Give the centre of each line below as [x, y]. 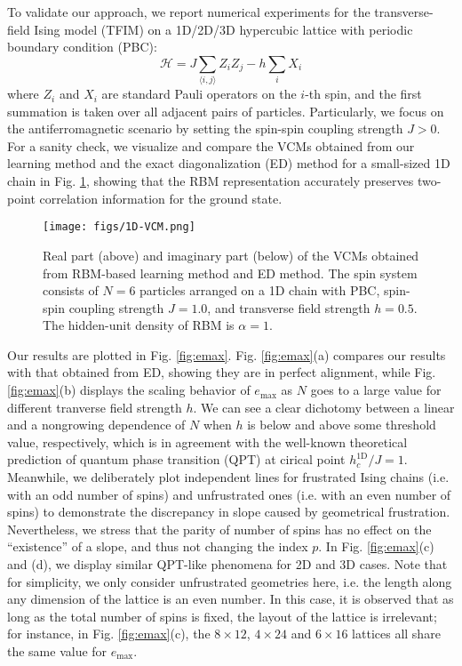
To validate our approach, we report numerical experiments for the [189, 12]
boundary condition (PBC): [82, 47]
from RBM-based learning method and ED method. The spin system [230, 273]
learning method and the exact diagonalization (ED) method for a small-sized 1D [229, 163]
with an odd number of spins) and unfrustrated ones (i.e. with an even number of [229, 494]
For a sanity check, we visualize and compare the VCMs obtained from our [211, 145]
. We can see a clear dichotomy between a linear [324, 407]
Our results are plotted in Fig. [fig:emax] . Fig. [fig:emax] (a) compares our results [227, 354]
